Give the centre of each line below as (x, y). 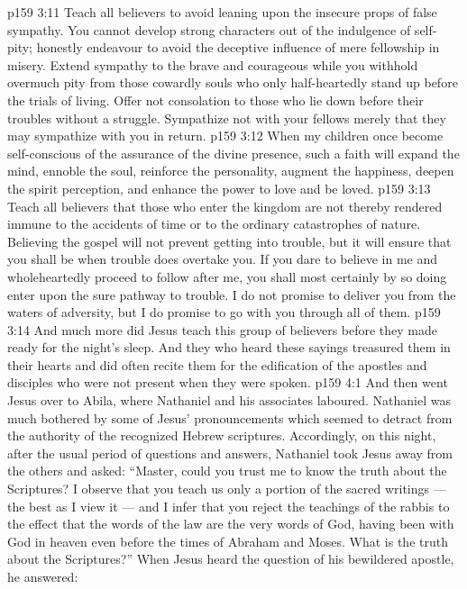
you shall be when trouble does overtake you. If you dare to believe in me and (223, 259)
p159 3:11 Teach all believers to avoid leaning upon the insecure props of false (222, 12)
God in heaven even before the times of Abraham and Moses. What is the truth (228, 541)
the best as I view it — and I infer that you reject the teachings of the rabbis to (229, 506)
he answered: (43, 576)
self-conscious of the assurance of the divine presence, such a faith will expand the (233, 153)
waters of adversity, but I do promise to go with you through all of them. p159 (224, 312)
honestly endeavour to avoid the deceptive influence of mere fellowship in (238, 47)
